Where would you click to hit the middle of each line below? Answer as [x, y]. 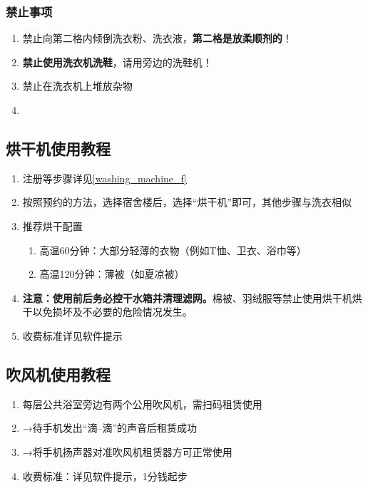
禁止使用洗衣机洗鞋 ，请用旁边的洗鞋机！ [117, 62]
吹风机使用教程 [58, 374]
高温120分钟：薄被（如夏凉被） [112, 274]
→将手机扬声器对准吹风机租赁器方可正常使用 [127, 451]
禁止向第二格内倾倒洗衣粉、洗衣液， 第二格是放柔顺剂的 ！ [157, 38]
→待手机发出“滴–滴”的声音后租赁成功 [110, 428]
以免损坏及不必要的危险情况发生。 [112, 312]
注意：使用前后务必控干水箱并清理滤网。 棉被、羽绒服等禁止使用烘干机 [187, 297]
